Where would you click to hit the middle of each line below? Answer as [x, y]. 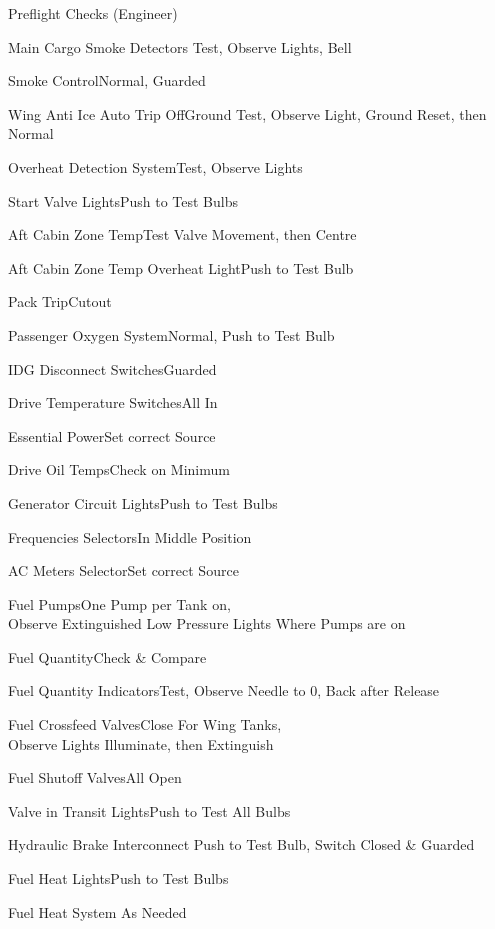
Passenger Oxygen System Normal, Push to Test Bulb [171, 334]
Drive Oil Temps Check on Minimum [119, 469]
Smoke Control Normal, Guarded [107, 80]
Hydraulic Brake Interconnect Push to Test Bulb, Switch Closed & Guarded [241, 844]
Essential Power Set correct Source [112, 435]
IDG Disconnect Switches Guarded [112, 368]
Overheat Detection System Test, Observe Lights [155, 166]
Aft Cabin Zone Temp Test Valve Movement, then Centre [182, 234]
